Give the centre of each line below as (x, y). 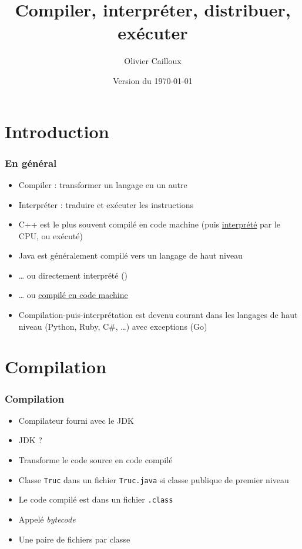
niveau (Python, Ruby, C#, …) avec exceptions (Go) (113, 326)
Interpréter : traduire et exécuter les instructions (106, 204)
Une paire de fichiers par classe (74, 539)
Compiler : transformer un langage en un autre (103, 184)
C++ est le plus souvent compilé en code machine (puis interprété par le (150, 224)
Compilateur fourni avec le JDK (76, 420)
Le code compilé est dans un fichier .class (96, 499)
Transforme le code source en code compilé (95, 460)
